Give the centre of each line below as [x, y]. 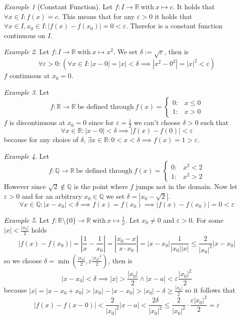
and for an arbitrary [52, 196]
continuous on [25, 35]
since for [101, 122]
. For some [208, 220]
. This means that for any [96, 16]
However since [25, 186]
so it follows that [210, 290]
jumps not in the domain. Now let [187, 186]
